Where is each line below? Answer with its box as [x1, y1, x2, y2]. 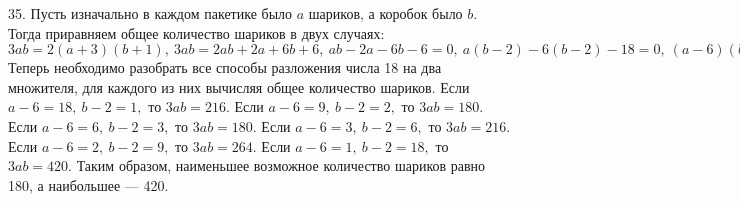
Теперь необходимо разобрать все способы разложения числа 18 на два [8, 57, 442, 78]
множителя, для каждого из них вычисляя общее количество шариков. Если [8, 76, 470, 97]
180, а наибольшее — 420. [8, 174, 169, 195]
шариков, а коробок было [308, 3, 463, 23]
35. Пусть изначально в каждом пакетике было [8, 3, 293, 23]
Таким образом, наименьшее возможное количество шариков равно [76, 155, 486, 176]
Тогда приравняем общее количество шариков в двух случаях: [8, 22, 385, 43]
